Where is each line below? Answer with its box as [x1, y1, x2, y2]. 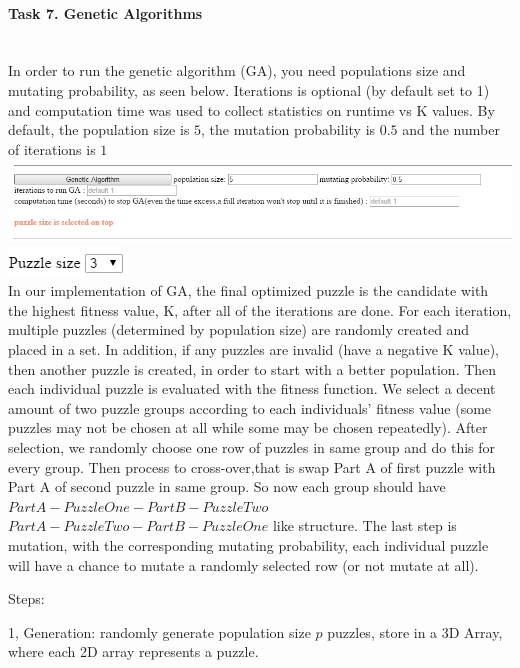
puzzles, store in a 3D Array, [327, 621, 503, 642]
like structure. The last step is [272, 515, 457, 536]
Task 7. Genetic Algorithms [8, 2, 203, 23]
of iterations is [8, 138, 96, 159]
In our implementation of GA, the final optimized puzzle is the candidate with [8, 280, 489, 301]
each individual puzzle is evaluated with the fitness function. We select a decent [8, 378, 496, 399]
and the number [402, 119, 500, 140]
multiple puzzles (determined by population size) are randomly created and [8, 319, 470, 340]
